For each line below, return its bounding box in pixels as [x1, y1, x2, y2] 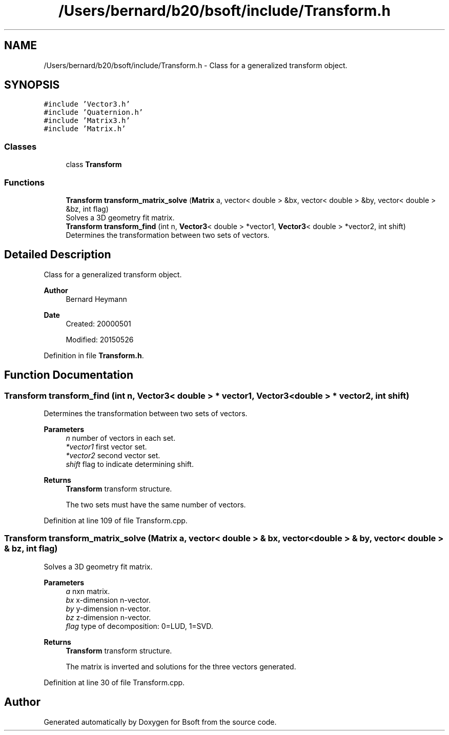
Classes [4, 141, 37, 152]
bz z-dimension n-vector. [66, 612, 151, 622]
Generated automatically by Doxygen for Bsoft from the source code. [44, 717, 277, 726]
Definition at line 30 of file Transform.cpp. [44, 678, 185, 687]
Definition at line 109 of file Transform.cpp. [44, 516, 188, 525]
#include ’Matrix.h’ [44, 125, 126, 133]
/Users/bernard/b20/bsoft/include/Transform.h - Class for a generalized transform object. [44, 60, 348, 70]
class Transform [66, 160, 122, 169]
